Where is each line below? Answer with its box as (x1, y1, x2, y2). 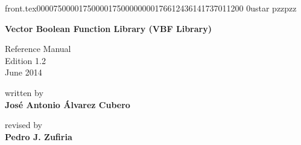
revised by (5, 118, 42, 131)
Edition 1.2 (5, 54, 46, 66)
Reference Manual (5, 42, 71, 55)
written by (5, 86, 43, 98)
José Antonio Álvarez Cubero (5, 98, 130, 111)
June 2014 (5, 66, 42, 79)
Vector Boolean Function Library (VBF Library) (5, 22, 212, 34)
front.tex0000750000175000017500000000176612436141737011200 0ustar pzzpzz (5, 2, 297, 14)
